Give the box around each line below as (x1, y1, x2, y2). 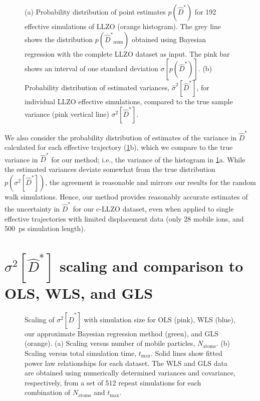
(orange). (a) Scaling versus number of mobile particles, (25, 338, 195, 348)
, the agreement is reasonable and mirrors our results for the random (45, 176, 256, 187)
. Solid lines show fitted (150, 348, 222, 358)
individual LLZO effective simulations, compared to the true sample (25, 96, 233, 107)
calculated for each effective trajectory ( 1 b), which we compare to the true (5, 142, 233, 152)
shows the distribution (25, 34, 93, 44)
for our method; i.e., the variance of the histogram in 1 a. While (51, 154, 245, 164)
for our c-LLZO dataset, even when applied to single (73, 203, 234, 214)
